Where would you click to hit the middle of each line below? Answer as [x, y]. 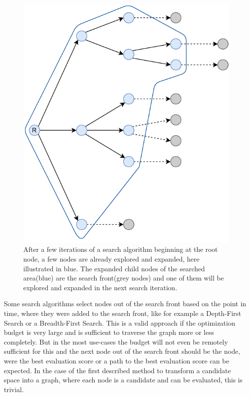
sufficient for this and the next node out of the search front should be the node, [122, 351]
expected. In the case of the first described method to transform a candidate [117, 370]
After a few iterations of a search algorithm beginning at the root [121, 249]
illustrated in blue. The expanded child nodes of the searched [114, 268]
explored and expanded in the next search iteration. [100, 287]
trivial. [14, 389]
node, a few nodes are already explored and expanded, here [111, 258]
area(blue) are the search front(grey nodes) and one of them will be [124, 278]
